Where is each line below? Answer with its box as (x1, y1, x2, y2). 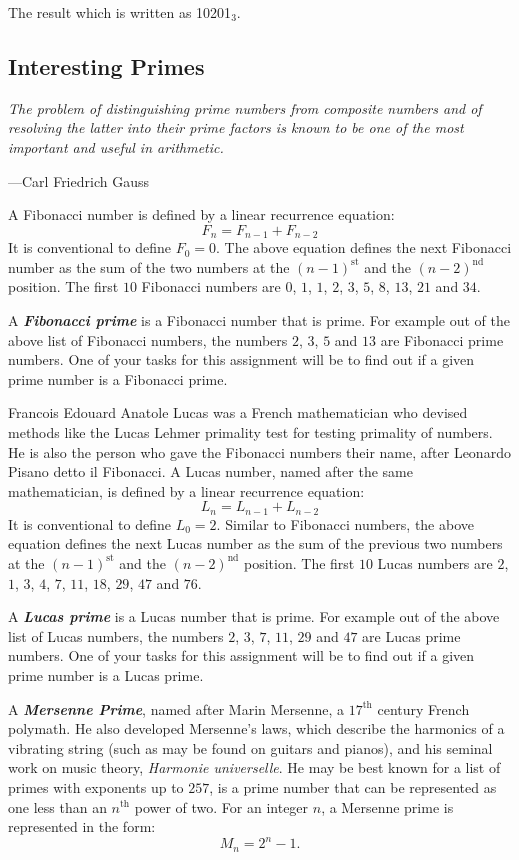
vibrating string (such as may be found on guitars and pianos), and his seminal (8, 737, 493, 758)
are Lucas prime (362, 625, 461, 646)
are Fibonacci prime (380, 329, 504, 350)
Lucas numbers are (377, 552, 493, 573)
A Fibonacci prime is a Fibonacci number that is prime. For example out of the (8, 310, 511, 330)
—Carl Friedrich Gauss (8, 170, 149, 191)
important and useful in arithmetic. (8, 136, 224, 157)
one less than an (8, 796, 107, 817)
